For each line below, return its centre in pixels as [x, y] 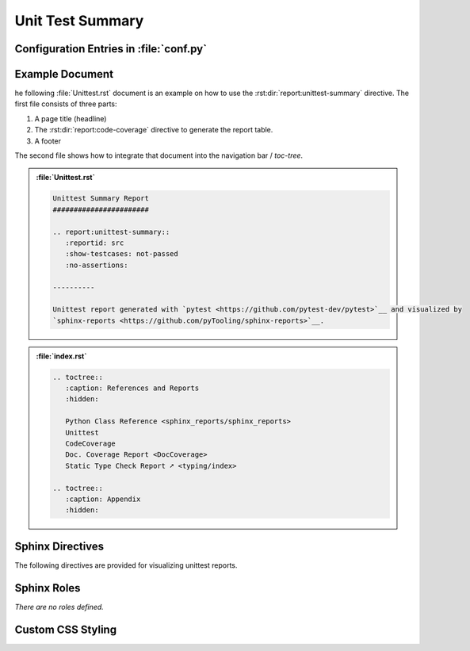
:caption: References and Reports [132, 388]
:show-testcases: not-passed [121, 254]
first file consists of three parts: [66, 104]
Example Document [64, 74]
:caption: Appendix [103, 499]
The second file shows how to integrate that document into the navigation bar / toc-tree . [159, 155]
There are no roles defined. [59, 607]
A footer [48, 141]
